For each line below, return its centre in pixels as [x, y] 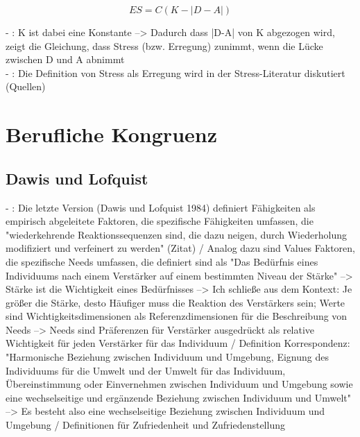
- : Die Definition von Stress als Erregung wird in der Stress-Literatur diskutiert [175, 72]
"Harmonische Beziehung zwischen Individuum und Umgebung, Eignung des [167, 357]
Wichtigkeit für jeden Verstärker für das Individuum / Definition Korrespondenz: [178, 343]
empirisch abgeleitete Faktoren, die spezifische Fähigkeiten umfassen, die [160, 221]
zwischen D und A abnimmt [65, 59]
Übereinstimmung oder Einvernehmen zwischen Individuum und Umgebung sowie [179, 384]
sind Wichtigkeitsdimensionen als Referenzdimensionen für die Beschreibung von [177, 316]
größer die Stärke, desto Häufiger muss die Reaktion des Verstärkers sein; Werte [175, 302]
